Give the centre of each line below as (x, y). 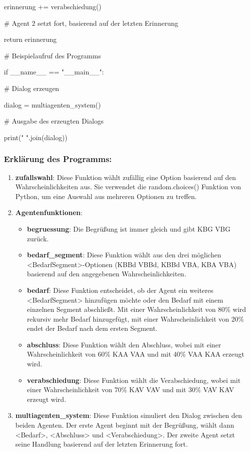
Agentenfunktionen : (49, 212)
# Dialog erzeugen (32, 88)
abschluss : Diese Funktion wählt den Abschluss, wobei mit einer (124, 344)
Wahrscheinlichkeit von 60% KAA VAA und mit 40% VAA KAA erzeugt (136, 354)
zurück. (38, 238)
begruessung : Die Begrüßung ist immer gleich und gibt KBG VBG (129, 228)
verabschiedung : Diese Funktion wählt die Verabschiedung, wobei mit (134, 380)
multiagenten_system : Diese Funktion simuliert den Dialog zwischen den (129, 415)
